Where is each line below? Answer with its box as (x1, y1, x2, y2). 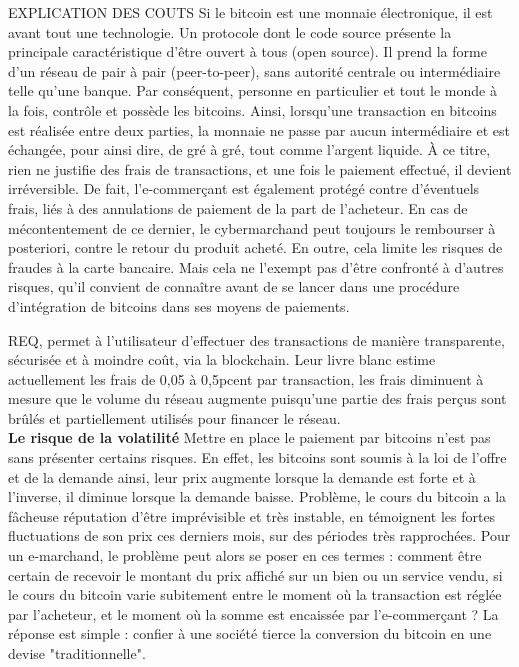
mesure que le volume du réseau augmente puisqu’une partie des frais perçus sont (8, 388, 507, 409)
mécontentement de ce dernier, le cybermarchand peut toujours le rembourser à (8, 217, 496, 238)
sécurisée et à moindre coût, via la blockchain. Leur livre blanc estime (8, 349, 436, 370)
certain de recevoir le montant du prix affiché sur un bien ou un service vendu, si (8, 564, 503, 585)
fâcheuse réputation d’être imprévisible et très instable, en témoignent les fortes (8, 505, 496, 526)
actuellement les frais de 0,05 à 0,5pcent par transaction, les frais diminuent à (8, 368, 484, 389)
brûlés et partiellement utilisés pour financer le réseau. (8, 407, 341, 428)
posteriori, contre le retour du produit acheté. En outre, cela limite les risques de (8, 237, 503, 258)
